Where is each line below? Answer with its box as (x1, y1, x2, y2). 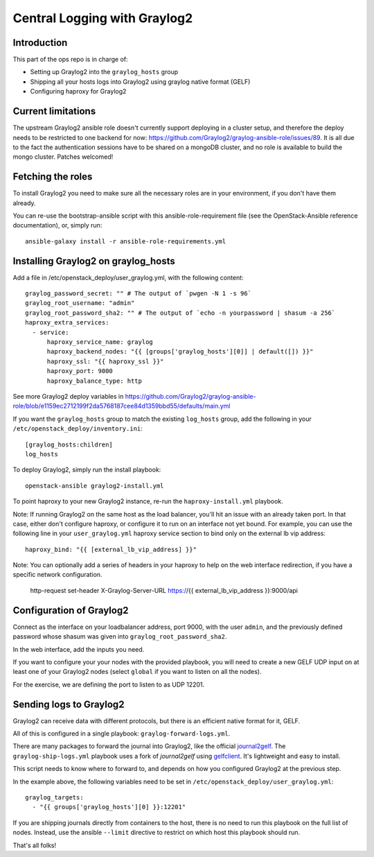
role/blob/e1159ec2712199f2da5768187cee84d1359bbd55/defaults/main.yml (12, 402, 231, 410)
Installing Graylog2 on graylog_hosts (12, 255, 176, 267)
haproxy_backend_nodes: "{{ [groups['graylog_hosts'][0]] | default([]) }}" (46, 347, 314, 356)
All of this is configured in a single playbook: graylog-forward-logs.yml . (12, 729, 231, 738)
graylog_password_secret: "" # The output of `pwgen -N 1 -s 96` (25, 290, 252, 297)
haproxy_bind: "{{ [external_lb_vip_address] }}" (25, 545, 197, 553)
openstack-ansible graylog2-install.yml (25, 482, 164, 490)
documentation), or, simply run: (12, 221, 103, 230)
